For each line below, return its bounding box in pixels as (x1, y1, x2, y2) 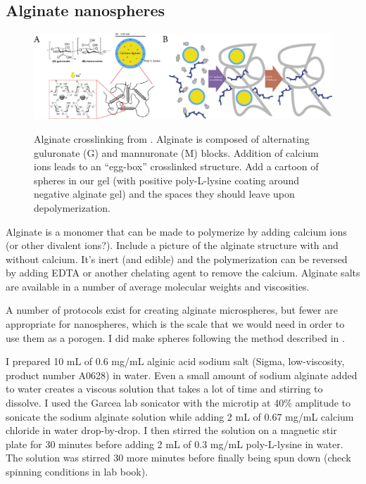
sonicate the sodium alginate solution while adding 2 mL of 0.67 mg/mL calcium (6, 409, 354, 423)
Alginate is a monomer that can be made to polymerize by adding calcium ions (6, 224, 347, 238)
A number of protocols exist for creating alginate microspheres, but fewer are (6, 302, 338, 317)
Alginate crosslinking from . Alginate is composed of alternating (34, 131, 310, 146)
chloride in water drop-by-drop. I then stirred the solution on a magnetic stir (6, 423, 337, 438)
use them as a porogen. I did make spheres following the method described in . (6, 330, 345, 345)
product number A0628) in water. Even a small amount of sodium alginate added (6, 367, 358, 382)
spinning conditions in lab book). (6, 464, 149, 478)
